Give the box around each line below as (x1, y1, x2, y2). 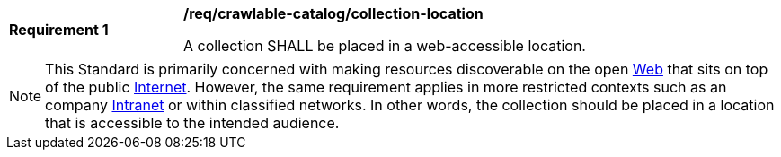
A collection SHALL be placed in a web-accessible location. (183, 37, 586, 55)
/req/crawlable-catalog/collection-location (183, 4, 484, 22)
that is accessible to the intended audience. (45, 114, 340, 132)
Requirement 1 (9, 21, 109, 39)
